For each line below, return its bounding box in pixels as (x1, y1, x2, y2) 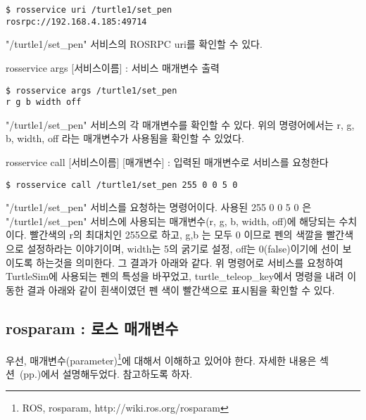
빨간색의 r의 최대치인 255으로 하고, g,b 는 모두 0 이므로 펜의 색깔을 (30, 227, 323, 242)
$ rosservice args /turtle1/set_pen (6, 85, 177, 96)
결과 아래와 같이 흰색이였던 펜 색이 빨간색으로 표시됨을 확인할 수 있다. (27, 282, 335, 297)
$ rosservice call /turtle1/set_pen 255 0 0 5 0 (6, 179, 238, 190)
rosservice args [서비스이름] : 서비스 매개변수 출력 (6, 60, 220, 75)
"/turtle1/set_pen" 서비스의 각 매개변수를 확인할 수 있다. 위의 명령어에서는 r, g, (6, 117, 355, 132)
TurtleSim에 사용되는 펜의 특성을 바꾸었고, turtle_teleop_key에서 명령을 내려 (6, 269, 344, 284)
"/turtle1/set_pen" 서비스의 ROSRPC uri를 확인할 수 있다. (6, 37, 263, 51)
